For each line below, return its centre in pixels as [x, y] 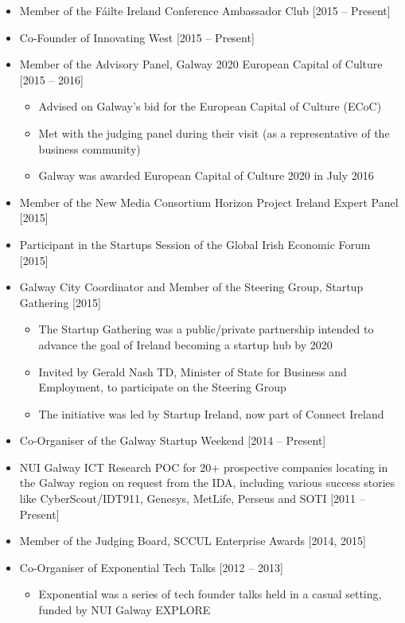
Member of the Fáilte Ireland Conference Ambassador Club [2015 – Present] [205, 10]
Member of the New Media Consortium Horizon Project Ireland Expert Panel [209, 202]
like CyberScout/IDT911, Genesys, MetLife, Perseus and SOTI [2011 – [192, 498]
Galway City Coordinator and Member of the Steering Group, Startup [191, 287]
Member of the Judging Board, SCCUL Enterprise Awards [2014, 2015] [193, 541]
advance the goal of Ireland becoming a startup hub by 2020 [185, 344]
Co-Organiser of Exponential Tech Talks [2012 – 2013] [151, 567]
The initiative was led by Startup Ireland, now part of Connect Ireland [211, 413]
